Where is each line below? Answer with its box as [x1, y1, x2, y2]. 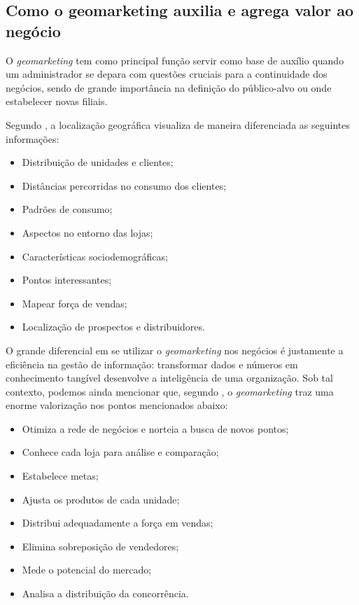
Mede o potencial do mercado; [22, 562, 152, 577]
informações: [6, 131, 59, 146]
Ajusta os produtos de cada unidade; [22, 492, 180, 506]
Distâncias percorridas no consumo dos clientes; [22, 178, 227, 193]
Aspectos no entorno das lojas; [22, 225, 153, 239]
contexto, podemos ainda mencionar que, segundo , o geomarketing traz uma [6, 384, 334, 398]
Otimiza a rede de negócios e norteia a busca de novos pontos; [22, 421, 289, 436]
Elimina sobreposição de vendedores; [22, 538, 179, 553]
